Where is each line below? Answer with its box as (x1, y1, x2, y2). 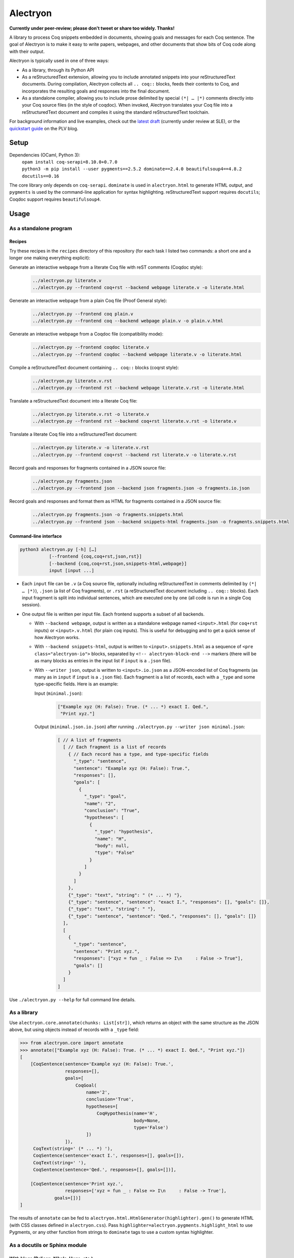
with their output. (9, 48, 45, 54)
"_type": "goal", (83, 794, 127, 800)
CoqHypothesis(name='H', (96, 1111, 158, 1117)
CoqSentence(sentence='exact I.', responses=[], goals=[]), (33, 1153, 184, 1158)
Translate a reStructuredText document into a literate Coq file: (9, 398, 138, 404)
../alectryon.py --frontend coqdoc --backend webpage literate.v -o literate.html (32, 351, 242, 357)
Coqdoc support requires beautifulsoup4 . (9, 196, 102, 202)
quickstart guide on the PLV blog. (9, 125, 78, 131)
